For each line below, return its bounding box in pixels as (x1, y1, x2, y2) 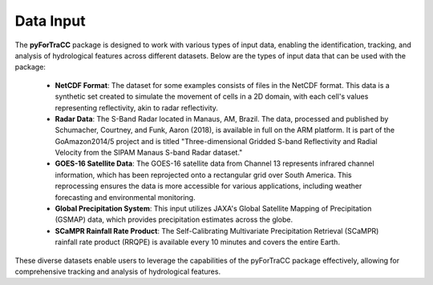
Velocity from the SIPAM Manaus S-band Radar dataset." (55, 148, 243, 158)
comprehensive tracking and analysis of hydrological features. (14, 267, 221, 276)
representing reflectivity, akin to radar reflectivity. (55, 102, 218, 112)
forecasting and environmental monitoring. (55, 192, 196, 202)
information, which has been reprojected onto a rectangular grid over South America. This (55, 170, 352, 179)
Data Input (14, 12, 86, 30)
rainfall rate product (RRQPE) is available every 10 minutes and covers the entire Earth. (55, 237, 341, 247)
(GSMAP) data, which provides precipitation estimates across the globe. (55, 215, 293, 224)
